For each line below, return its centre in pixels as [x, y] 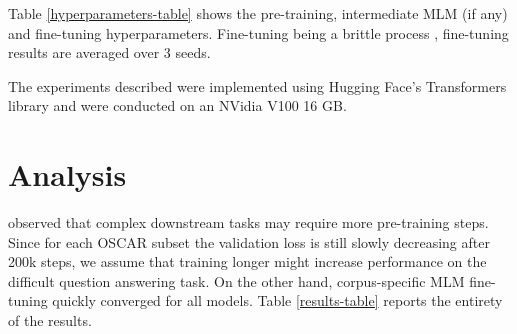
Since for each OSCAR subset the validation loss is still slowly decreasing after [249, 241]
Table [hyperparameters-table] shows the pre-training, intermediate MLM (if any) [258, 13]
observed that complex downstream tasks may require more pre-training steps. [248, 222]
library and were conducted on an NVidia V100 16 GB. [177, 105]
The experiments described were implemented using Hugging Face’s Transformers [257, 85]
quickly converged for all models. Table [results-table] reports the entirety [277, 300]
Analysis [67, 174]
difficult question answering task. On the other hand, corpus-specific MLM [236, 280]
